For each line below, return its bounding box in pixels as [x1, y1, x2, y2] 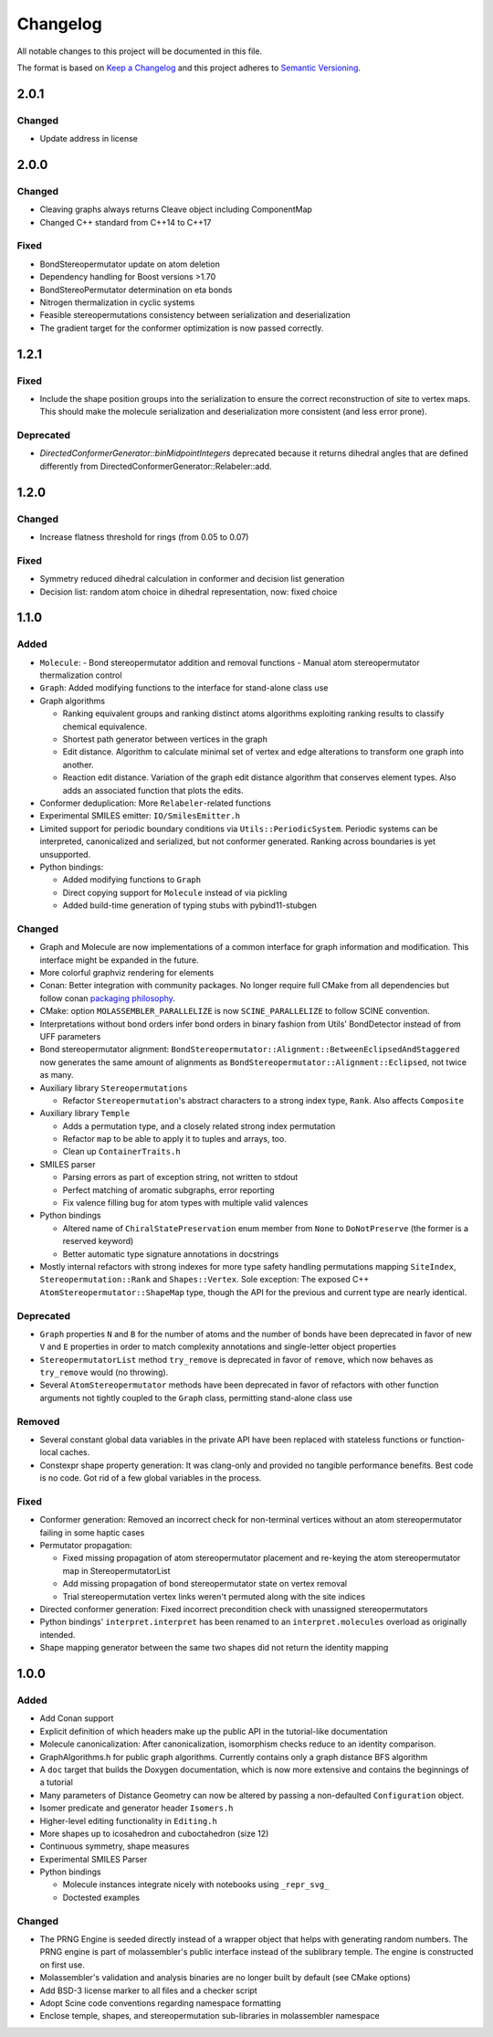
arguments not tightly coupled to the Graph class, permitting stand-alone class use [39, 1392, 353, 1403]
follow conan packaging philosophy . [39, 992, 175, 1004]
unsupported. [39, 849, 91, 860]
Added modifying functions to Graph [62, 874, 201, 885]
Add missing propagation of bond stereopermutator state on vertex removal [62, 1578, 347, 1589]
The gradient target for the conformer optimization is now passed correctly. [39, 322, 324, 333]
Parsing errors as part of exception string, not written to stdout [62, 1172, 299, 1183]
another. [62, 759, 94, 770]
